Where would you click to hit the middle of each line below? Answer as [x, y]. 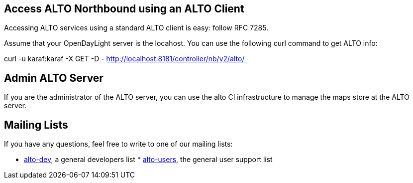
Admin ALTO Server [54, 78]
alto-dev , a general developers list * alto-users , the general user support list [148, 160]
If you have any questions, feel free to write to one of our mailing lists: [118, 144]
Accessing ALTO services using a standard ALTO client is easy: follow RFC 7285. [136, 28]
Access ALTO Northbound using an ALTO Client [124, 9]
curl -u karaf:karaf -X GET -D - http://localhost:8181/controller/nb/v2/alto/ [124, 59]
